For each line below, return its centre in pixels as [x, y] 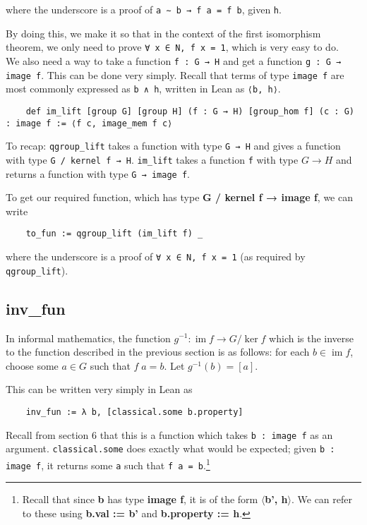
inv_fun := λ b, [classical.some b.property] [134, 412]
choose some [32, 365]
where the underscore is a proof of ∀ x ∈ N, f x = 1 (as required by [156, 256]
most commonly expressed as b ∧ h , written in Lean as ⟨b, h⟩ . [143, 89]
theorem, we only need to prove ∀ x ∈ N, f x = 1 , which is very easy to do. [172, 47]
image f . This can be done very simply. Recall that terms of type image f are [175, 74]
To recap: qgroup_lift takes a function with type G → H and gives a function [173, 146]
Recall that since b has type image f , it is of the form [140, 499]
